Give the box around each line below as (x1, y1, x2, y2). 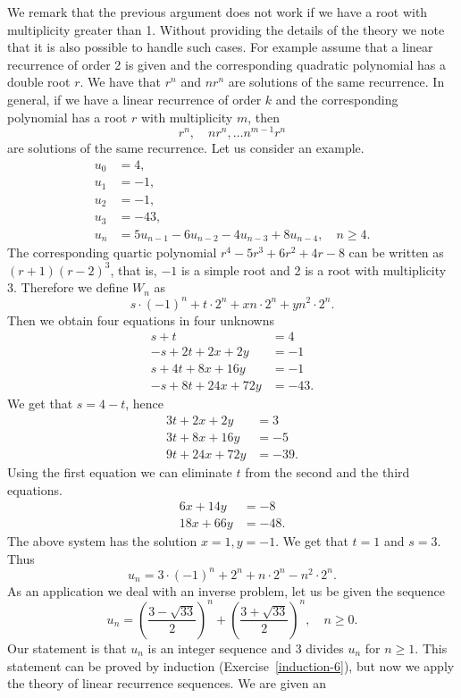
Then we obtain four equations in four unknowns (7, 310, 274, 329)
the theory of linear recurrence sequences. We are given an (7, 674, 326, 693)
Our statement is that (7, 638, 127, 657)
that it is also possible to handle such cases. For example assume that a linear (7, 38, 433, 56)
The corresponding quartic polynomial (7, 243, 217, 262)
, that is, (110, 260, 157, 279)
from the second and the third (245, 462, 410, 481)
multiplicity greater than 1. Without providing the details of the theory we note (7, 20, 445, 38)
